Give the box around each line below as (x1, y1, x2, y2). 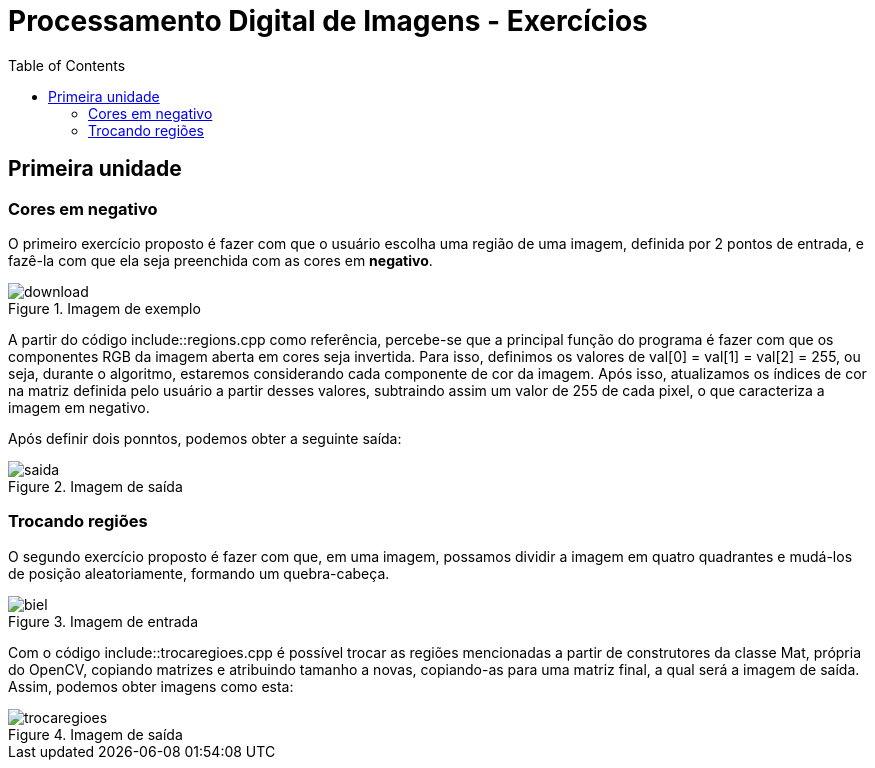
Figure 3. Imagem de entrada (8, 612, 199, 630)
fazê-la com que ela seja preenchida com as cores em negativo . (8, 251, 433, 269)
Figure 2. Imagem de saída (8, 477, 183, 495)
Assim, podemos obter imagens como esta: (8, 677, 294, 695)
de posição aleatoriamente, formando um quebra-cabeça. (8, 564, 390, 582)
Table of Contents (8, 56, 126, 74)
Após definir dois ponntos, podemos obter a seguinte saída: (8, 429, 402, 447)
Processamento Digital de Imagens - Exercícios (8, 4, 648, 38)
